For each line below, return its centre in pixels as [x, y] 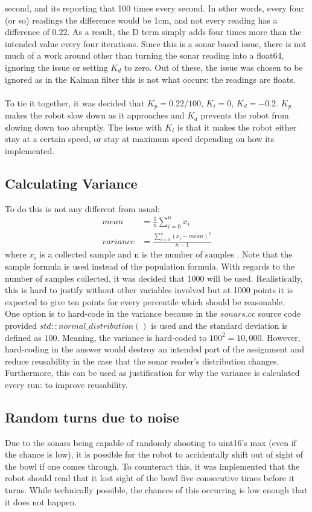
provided [21, 325]
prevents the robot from [245, 115]
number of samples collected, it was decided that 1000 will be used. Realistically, [154, 278]
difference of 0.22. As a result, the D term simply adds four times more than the [153, 32]
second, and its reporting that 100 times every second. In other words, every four [155, 8]
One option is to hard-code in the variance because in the [111, 313]
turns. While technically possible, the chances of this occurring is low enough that [156, 490]
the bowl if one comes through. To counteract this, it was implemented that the [152, 466]
